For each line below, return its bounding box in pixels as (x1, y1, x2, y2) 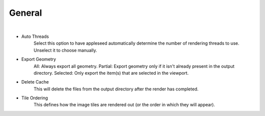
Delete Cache (21, 79, 49, 85)
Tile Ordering (21, 95, 49, 101)
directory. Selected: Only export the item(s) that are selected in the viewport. (33, 70, 189, 76)
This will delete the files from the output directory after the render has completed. (33, 86, 199, 92)
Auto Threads (21, 33, 49, 39)
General (9, 7, 42, 18)
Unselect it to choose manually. (33, 47, 98, 53)
